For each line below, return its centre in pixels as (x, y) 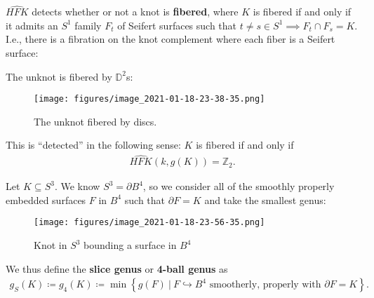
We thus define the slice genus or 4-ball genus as (117, 268)
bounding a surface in (130, 245)
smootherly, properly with (265, 285)
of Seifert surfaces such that (177, 25)
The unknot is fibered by (59, 76)
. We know (77, 186)
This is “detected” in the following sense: (93, 145)
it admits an (32, 25)
